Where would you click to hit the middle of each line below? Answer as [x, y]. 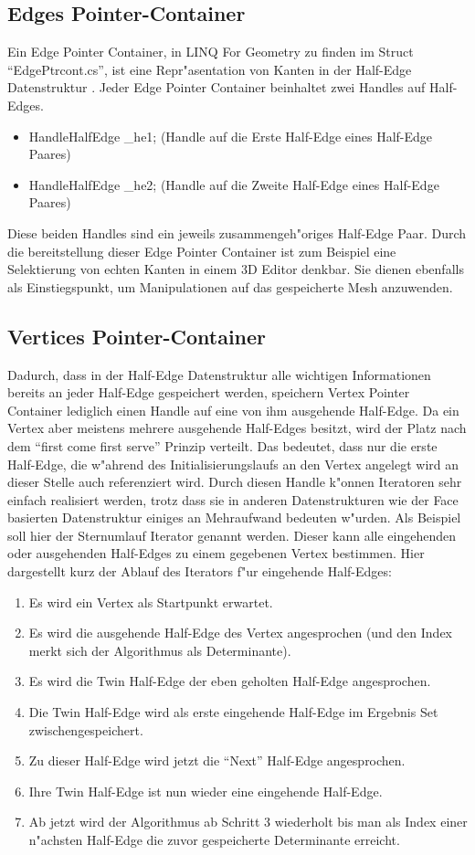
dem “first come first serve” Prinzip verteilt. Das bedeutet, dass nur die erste [222, 445]
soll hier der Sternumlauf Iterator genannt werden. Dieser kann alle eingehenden [232, 535]
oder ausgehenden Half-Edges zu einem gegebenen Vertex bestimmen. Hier [216, 553]
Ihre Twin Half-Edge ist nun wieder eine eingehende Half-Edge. [206, 791]
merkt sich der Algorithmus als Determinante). [160, 650]
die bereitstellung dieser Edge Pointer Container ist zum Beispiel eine [202, 251]
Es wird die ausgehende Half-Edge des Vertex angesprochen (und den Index [241, 633]
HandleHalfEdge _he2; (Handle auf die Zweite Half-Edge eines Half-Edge [234, 184]
